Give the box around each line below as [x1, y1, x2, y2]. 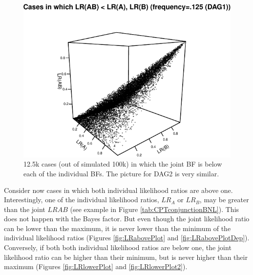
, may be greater [199, 194, 249, 205]
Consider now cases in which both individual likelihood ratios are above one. [4, 185, 233, 195]
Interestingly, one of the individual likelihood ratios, [4, 194, 159, 205]
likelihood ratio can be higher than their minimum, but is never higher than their [4, 252, 248, 262]
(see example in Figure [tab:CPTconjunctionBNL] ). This [70, 204, 239, 214]
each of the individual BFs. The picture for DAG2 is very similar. [23, 168, 219, 178]
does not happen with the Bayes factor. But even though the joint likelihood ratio [4, 213, 250, 224]
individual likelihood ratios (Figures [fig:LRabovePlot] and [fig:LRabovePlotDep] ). [4, 233, 250, 243]
